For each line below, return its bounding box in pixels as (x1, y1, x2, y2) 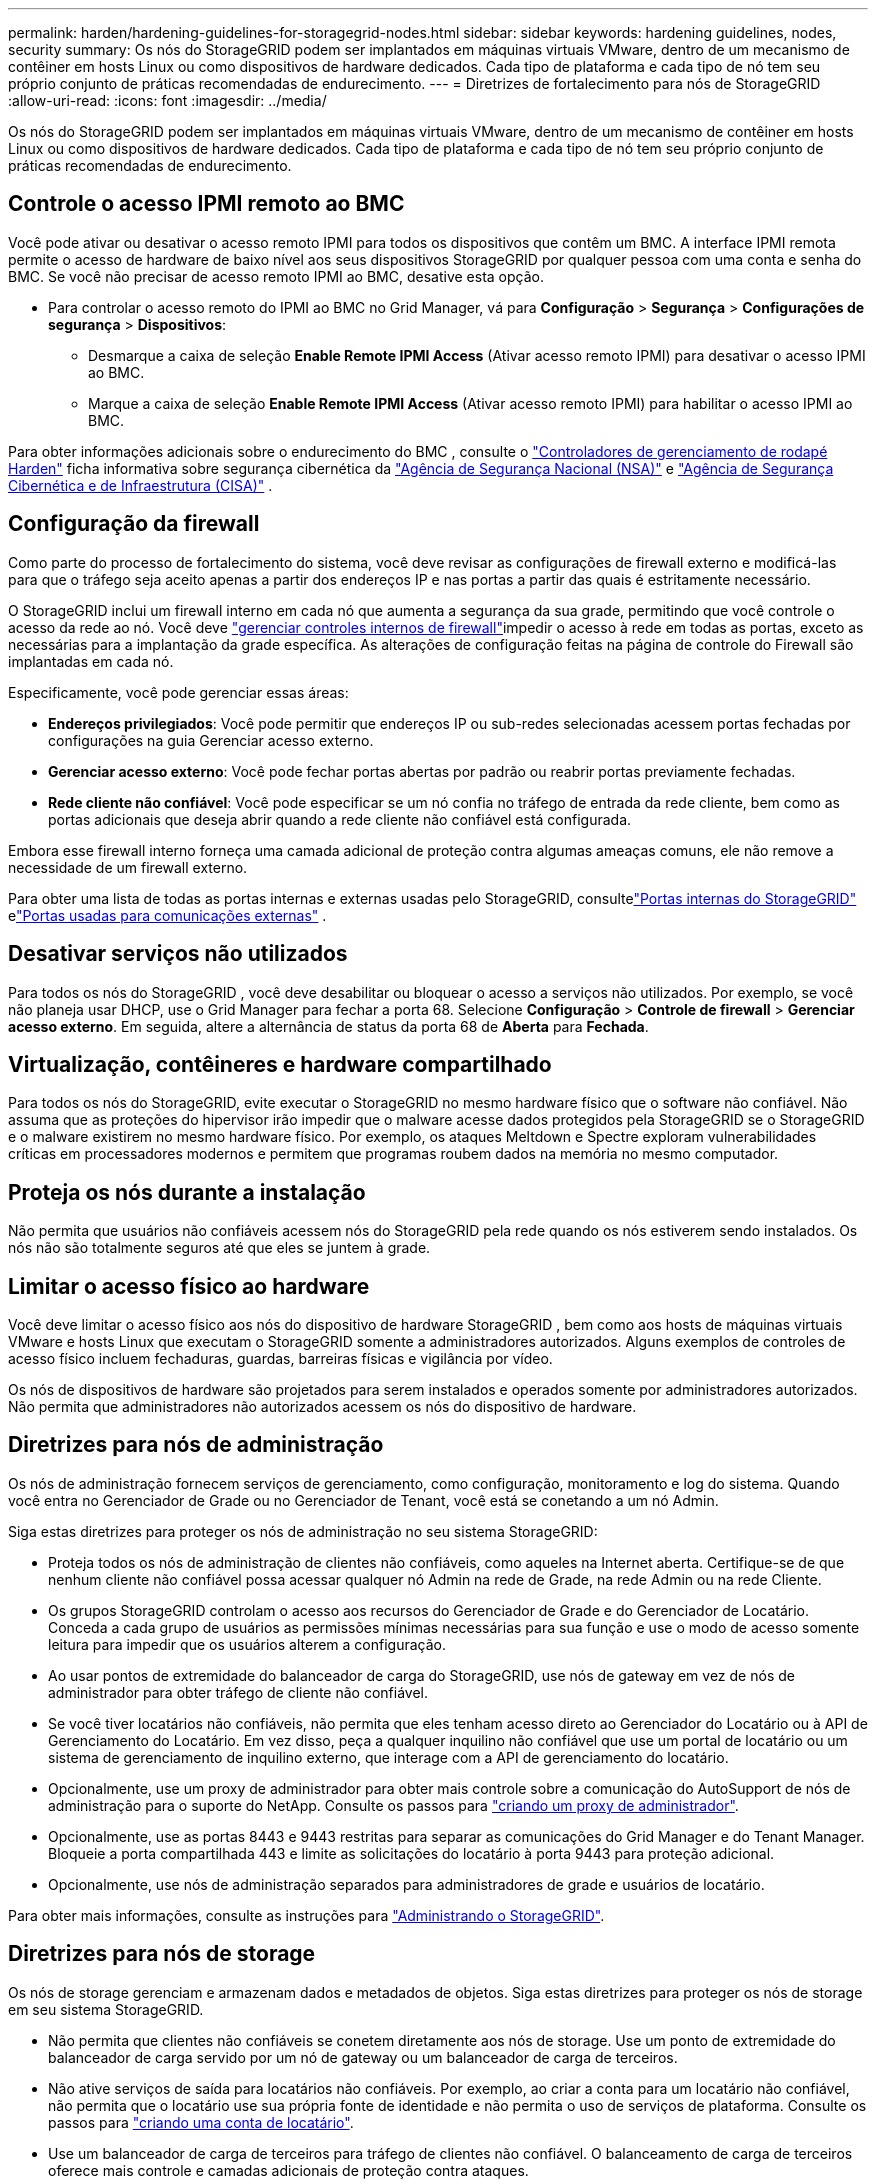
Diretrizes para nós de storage (8, 1941, 316, 1967)
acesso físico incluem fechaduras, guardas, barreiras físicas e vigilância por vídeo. (8, 1350, 553, 1368)
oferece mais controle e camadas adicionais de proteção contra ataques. (48, 2161, 529, 2179)
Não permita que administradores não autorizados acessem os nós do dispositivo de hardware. (8, 1398, 637, 1416)
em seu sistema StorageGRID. (8, 2000, 204, 2018)
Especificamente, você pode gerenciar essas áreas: (8, 683, 349, 701)
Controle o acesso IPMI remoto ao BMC (8, 191, 405, 217)
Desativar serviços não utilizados (8, 941, 348, 967)
